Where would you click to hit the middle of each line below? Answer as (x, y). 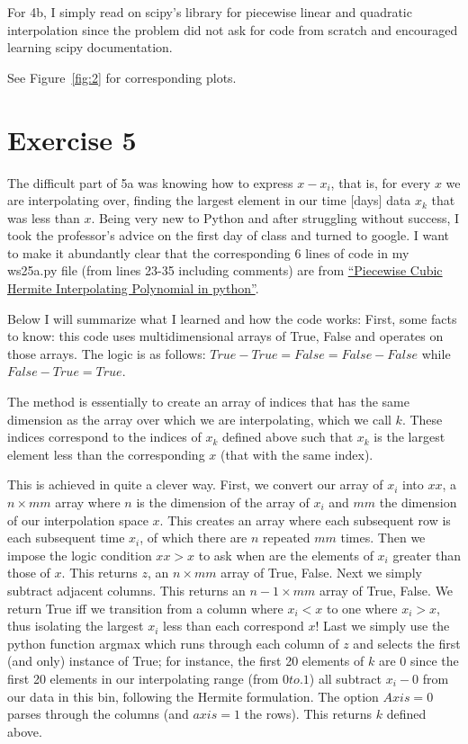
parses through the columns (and (98, 714)
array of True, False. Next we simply (321, 573)
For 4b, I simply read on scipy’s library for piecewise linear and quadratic (210, 12)
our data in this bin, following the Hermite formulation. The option (193, 696)
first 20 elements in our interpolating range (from (143, 678)
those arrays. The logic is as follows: (107, 353)
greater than (427, 555)
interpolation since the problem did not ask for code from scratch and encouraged (233, 29)
